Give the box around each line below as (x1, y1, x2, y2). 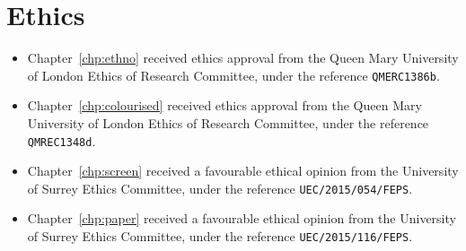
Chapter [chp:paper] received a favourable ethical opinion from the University (27, 209, 456, 228)
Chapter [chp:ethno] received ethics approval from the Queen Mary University (27, 48, 459, 67)
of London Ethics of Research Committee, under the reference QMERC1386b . (27, 65, 440, 84)
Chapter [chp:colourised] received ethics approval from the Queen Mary (27, 96, 422, 115)
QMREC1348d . (27, 131, 96, 150)
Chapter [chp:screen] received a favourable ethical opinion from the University (27, 161, 459, 180)
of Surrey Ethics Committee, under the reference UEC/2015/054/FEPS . (27, 178, 413, 197)
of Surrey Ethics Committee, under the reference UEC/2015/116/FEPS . (27, 227, 413, 246)
